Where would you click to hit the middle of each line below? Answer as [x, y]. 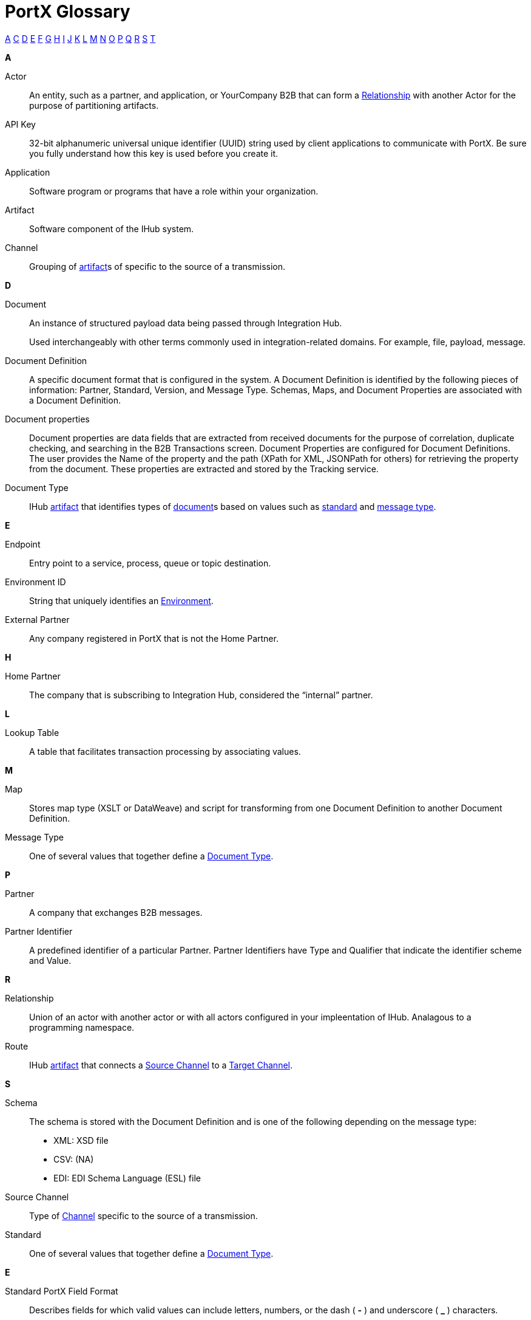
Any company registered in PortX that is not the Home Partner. [154, 638]
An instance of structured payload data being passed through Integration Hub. [186, 323]
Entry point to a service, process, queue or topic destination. [150, 563]
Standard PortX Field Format [62, 1291]
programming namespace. [82, 1027]
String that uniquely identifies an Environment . [121, 600]
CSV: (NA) [74, 1159]
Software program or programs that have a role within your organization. [174, 191]
